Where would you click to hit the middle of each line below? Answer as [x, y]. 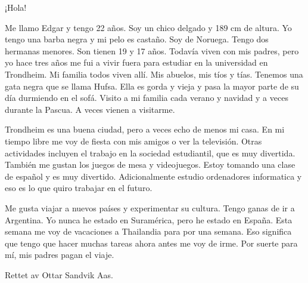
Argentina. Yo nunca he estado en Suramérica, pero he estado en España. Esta [149, 219]
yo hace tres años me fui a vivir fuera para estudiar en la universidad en [136, 62]
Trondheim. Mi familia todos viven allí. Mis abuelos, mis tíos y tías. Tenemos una [154, 74]
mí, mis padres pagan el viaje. [60, 255]
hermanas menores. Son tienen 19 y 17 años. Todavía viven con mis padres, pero [152, 50]
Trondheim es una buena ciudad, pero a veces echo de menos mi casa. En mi [145, 129]
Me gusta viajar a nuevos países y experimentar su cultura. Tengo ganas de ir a [150, 207]
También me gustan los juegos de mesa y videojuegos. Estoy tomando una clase [150, 164]
